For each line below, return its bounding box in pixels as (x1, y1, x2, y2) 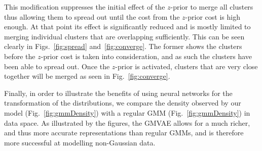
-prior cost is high (185, 11, 240, 22)
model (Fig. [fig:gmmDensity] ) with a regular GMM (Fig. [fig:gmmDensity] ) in (4, 107, 250, 118)
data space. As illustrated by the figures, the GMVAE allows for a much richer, (4, 117, 250, 128)
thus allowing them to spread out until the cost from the (4, 11, 180, 22)
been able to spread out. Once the (4, 61, 110, 71)
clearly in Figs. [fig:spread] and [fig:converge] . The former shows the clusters (4, 41, 242, 52)
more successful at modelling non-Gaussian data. (4, 137, 156, 147)
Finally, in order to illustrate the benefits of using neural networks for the (4, 87, 233, 98)
